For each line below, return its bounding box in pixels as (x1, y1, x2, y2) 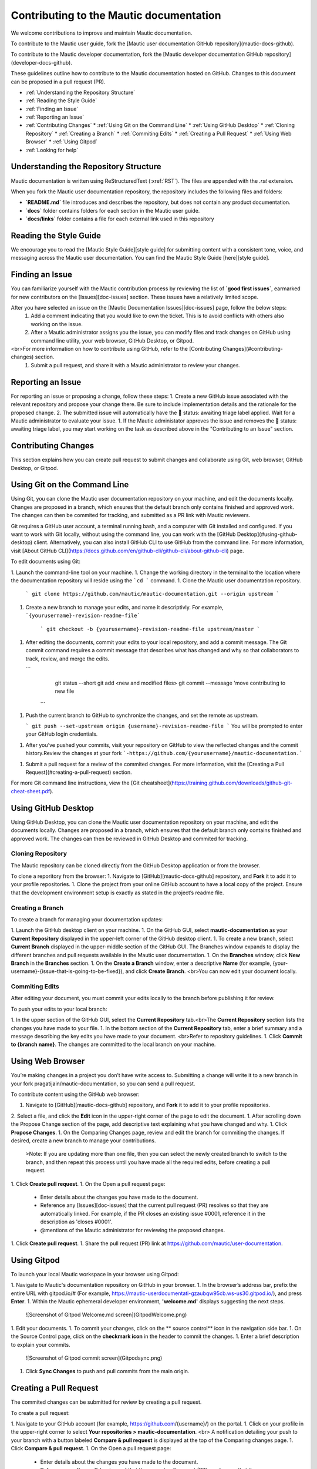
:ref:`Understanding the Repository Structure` (25, 89, 136, 96)
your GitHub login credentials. (25, 730, 98, 737)
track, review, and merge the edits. (25, 655, 110, 662)
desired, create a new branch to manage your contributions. (11, 1137, 156, 1144)
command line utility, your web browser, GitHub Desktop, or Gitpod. (31, 337, 194, 344)
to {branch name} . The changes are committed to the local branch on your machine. (11, 1041, 216, 1048)
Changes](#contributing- (222, 346, 283, 353)
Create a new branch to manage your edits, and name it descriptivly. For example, (25, 603, 224, 611)
